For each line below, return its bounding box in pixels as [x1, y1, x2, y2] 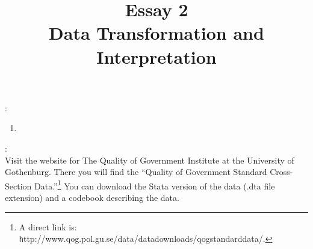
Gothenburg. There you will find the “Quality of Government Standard [5, 165, 267, 178]
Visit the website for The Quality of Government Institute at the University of [5, 153, 294, 166]
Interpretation [96, 44, 217, 69]
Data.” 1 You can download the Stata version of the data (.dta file [34, 177, 275, 192]
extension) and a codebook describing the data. [5, 191, 179, 203]
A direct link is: [19, 220, 77, 233]
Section [5, 179, 32, 192]
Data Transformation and [49, 20, 264, 45]
